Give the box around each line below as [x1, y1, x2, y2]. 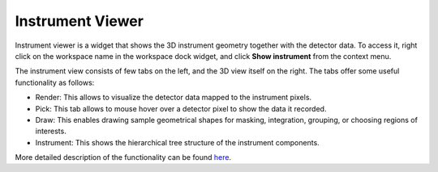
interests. [35, 126, 67, 136]
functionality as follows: [15, 78, 95, 87]
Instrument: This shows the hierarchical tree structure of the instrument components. [35, 137, 320, 147]
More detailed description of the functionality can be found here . [15, 153, 231, 162]
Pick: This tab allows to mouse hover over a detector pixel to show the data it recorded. [35, 103, 327, 113]
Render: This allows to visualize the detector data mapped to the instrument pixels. [35, 93, 312, 103]
